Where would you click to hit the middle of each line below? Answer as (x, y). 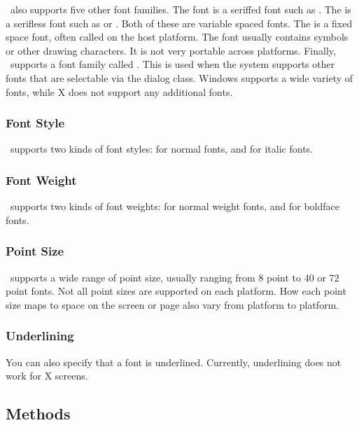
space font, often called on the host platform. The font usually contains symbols (177, 37)
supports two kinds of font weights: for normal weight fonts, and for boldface (175, 206)
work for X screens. (47, 376)
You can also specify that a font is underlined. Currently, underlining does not (174, 362)
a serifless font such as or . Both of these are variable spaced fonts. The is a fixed (179, 23)
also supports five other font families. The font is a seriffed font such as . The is (181, 9)
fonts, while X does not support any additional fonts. (119, 91)
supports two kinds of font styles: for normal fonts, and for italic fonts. (162, 149)
